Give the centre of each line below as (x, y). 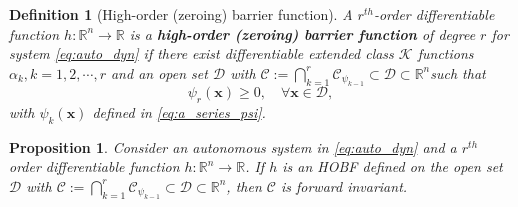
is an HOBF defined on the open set (392, 166)
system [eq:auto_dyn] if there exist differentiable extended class (201, 53)
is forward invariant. (344, 185)
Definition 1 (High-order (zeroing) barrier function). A (181, 14)
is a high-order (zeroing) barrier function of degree (302, 33)
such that (458, 72)
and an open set (159, 72)
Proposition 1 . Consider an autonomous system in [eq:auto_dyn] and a (233, 146)
